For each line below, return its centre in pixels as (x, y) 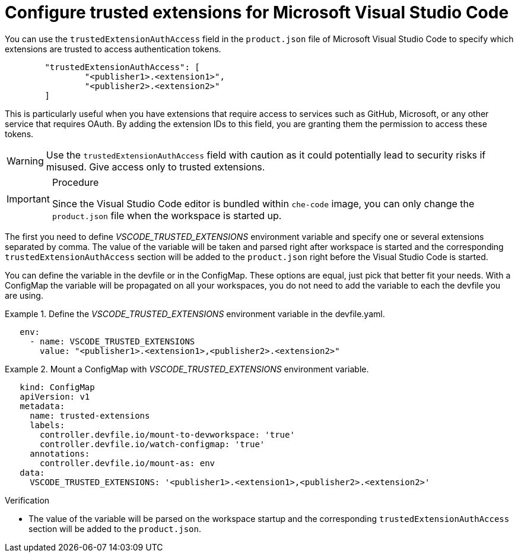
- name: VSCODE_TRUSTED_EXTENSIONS (112, 341)
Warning (25, 161)
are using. (24, 295)
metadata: (42, 406)
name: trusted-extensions (90, 415)
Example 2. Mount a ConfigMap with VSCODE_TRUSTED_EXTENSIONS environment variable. (187, 369)
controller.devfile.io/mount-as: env (128, 463)
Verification (27, 500)
